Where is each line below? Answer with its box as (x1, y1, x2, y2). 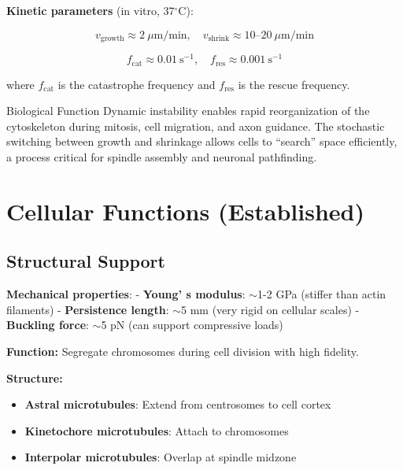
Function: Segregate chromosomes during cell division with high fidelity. (6, 342, 359, 359)
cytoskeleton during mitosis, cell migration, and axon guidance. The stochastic (6, 117, 385, 134)
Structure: (6, 369, 63, 386)
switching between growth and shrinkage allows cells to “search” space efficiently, (6, 133, 397, 150)
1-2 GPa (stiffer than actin (257, 286, 386, 302)
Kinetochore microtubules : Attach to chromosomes (24, 422, 289, 439)
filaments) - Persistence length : (6, 301, 169, 317)
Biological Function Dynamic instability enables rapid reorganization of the (6, 102, 370, 119)
